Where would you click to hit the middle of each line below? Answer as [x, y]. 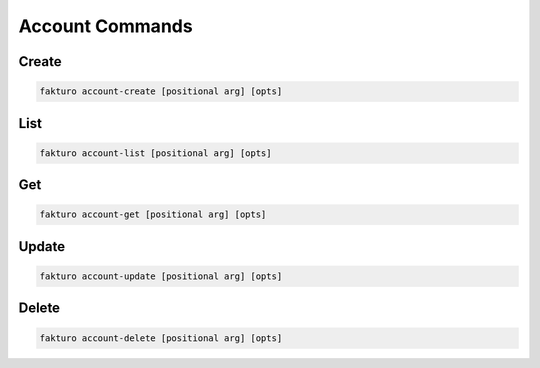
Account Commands [106, 26]
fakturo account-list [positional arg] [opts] [155, 153]
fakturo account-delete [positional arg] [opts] [161, 338]
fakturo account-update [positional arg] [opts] [161, 276]
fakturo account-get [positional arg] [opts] [153, 214]
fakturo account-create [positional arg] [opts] [161, 91]
